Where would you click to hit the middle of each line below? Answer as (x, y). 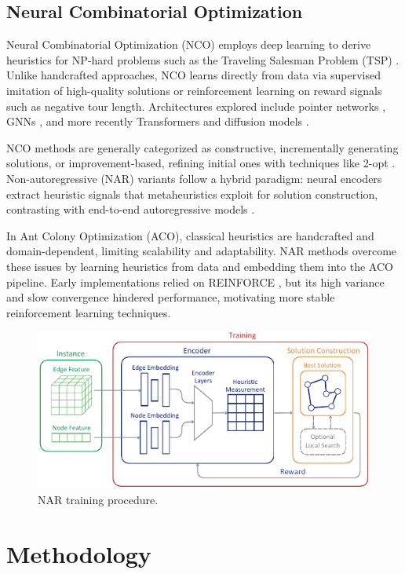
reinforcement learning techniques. (89, 312)
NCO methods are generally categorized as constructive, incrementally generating (202, 147)
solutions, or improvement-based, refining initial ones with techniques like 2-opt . (201, 163)
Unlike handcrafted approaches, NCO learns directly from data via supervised (193, 75)
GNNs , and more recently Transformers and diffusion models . (158, 121)
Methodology (79, 553)
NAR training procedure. (98, 499)
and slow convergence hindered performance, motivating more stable (171, 297)
